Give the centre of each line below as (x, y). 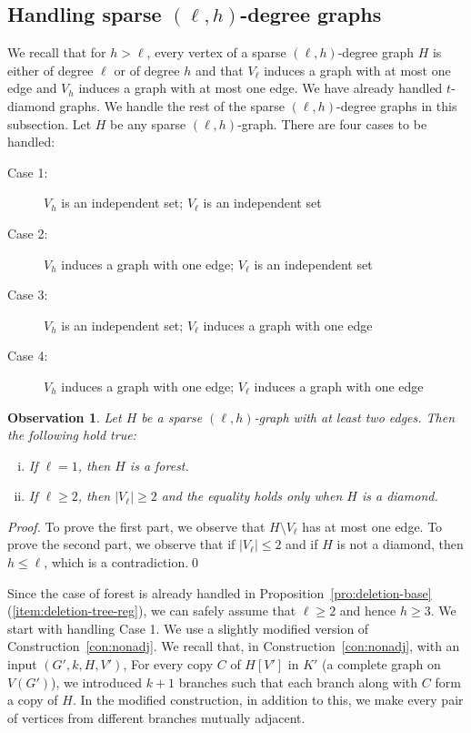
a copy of (33, 700)
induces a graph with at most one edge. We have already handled (261, 88)
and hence (368, 611)
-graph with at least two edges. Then (355, 417)
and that (219, 70)
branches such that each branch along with (298, 682)
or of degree (147, 70)
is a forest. (159, 465)
